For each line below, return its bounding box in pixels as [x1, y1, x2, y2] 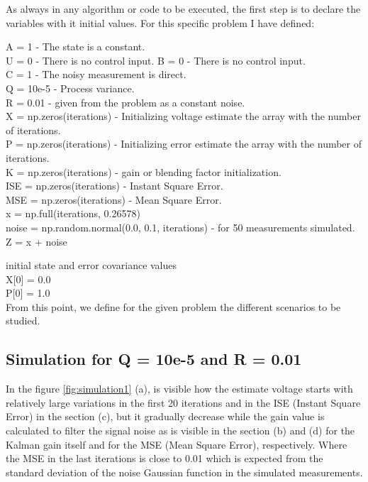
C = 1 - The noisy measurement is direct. [6, 67, 186, 82]
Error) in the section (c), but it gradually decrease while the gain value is [6, 409, 325, 424]
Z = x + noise [6, 234, 67, 248]
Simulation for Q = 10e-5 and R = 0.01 [6, 348, 302, 370]
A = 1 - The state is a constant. [6, 39, 145, 54]
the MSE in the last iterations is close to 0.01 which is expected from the [6, 451, 323, 466]
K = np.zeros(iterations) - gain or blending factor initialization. [6, 164, 281, 179]
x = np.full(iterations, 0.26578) [6, 206, 140, 221]
